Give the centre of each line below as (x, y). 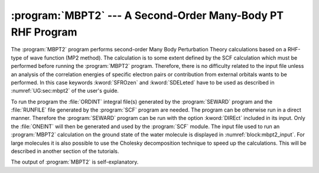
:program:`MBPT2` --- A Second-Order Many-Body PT (147, 15)
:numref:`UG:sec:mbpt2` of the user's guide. (65, 91)
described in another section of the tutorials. (65, 151)
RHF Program (44, 32)
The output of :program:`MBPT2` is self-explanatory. (75, 162)
